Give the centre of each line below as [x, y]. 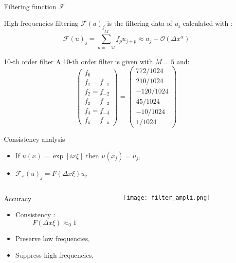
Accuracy [18, 198]
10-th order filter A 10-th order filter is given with [79, 61]
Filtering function [30, 6]
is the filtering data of [140, 23]
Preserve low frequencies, [53, 238]
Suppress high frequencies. [54, 254]
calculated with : [208, 23]
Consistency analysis [35, 139]
